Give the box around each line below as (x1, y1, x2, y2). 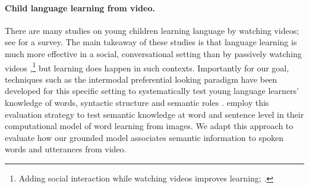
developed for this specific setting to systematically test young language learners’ (5, 84, 299, 97)
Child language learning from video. (5, 1, 155, 14)
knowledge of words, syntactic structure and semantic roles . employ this (5, 96, 269, 109)
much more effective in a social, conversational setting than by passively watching (5, 47, 302, 59)
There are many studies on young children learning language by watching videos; (5, 24, 299, 36)
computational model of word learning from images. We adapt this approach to (5, 120, 294, 132)
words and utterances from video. (5, 143, 127, 155)
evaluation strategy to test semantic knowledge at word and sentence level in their (5, 108, 304, 120)
